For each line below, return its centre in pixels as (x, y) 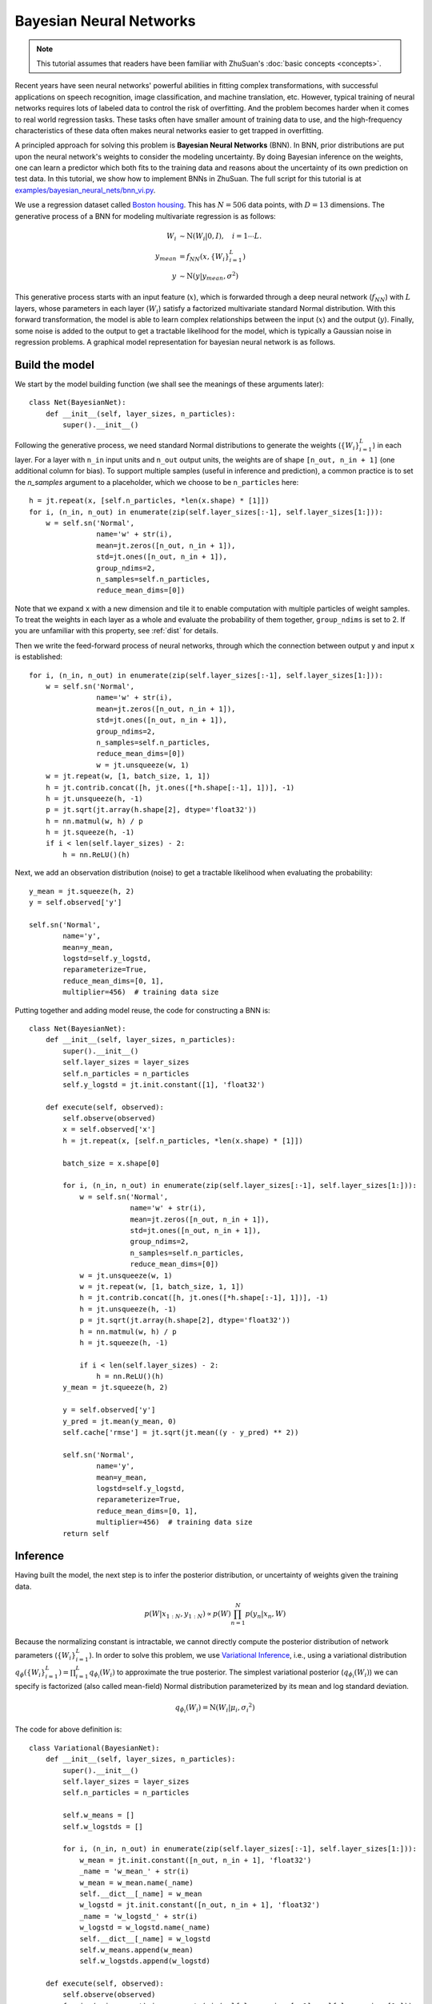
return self (86, 1533)
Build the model (55, 365)
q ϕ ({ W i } (30, 1673)
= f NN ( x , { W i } (204, 257)
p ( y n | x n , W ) (266, 1614)
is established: (39, 657)
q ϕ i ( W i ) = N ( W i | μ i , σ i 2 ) (215, 1708)
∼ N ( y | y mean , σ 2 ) (209, 276)
